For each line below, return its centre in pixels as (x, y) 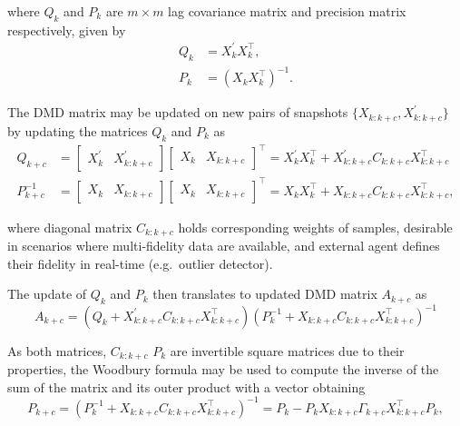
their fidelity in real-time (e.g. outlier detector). (140, 263)
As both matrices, (57, 350)
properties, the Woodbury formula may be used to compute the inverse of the (223, 368)
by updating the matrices (78, 130)
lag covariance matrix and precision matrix (287, 11)
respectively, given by (67, 30)
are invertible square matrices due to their (287, 350)
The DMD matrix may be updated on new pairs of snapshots (178, 112)
